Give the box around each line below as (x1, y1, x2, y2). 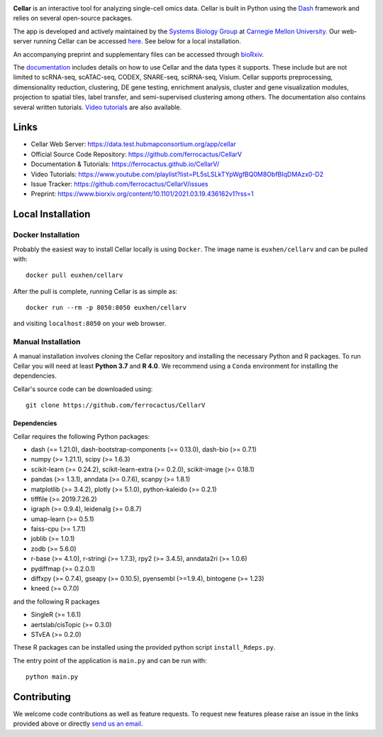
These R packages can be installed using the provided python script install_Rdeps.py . (13, 643, 276, 652)
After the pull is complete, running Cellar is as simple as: (13, 287, 177, 295)
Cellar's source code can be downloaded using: (13, 384, 153, 393)
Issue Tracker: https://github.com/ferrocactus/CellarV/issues (30, 180, 209, 188)
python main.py (26, 673, 79, 681)
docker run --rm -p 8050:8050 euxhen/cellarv (26, 304, 187, 312)
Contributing (13, 691, 71, 703)
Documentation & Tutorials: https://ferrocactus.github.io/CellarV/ (30, 160, 220, 168)
